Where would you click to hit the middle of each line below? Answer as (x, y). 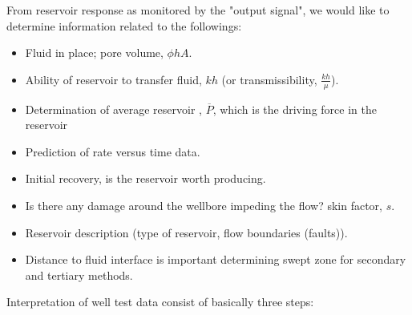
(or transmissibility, (269, 79)
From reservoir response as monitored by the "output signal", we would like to (198, 10)
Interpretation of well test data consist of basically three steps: (160, 302)
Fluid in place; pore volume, (94, 52)
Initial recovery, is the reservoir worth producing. (145, 178)
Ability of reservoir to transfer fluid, (113, 79)
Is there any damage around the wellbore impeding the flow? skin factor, (204, 205)
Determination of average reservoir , (113, 109)
